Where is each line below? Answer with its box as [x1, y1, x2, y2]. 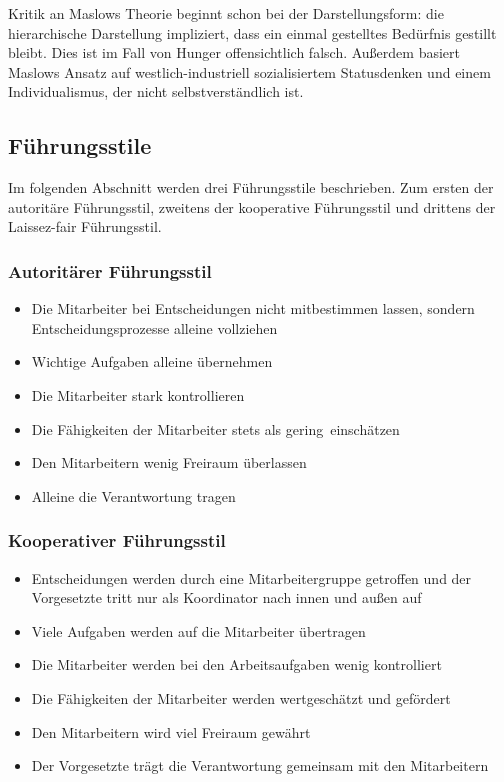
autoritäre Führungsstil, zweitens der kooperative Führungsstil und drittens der [8, 196, 496, 217]
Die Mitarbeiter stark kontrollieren [31, 384, 245, 405]
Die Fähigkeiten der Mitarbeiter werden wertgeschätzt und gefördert [31, 687, 451, 708]
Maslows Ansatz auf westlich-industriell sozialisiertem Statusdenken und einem [8, 61, 491, 82]
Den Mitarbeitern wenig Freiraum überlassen [31, 452, 307, 473]
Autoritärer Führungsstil [8, 258, 212, 283]
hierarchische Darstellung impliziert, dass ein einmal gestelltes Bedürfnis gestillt [8, 22, 497, 43]
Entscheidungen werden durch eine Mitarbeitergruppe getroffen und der [31, 567, 472, 588]
